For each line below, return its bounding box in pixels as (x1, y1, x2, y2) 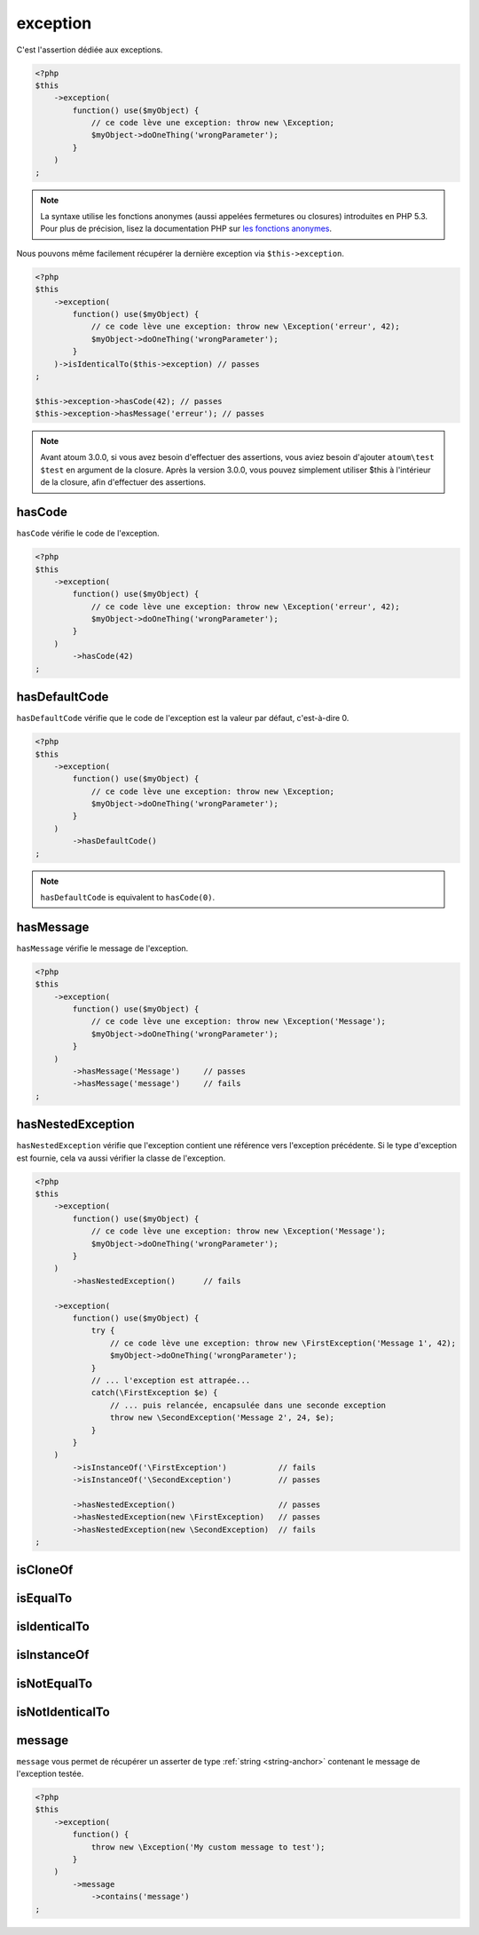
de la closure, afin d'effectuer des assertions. (40, 477, 207, 488)
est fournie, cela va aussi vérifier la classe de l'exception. (16, 1153, 226, 1163)
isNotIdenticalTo (16, 1704, 110, 1719)
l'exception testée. (16, 1768, 84, 1780)
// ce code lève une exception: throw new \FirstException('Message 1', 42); (109, 1337, 457, 1348)
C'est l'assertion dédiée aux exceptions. (16, 44, 163, 55)
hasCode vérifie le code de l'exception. (16, 528, 160, 539)
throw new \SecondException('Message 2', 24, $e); (109, 1413, 335, 1423)
